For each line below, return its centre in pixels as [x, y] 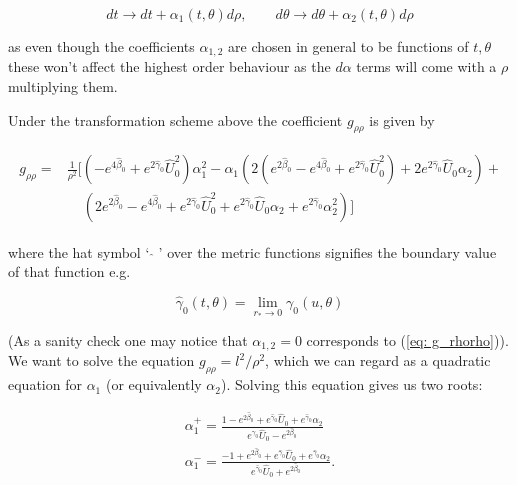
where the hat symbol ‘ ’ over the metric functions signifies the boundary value [252, 251]
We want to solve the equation [101, 360]
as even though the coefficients [101, 46]
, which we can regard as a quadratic [378, 360]
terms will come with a [426, 66]
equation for [45, 384]
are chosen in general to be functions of [348, 46]
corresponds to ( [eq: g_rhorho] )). [407, 339]
